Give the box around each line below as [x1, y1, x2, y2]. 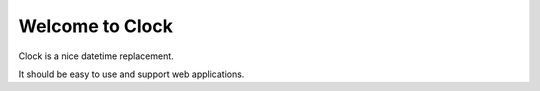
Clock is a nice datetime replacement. [18, 50, 174, 62]
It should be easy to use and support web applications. [18, 68, 245, 80]
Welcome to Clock [18, 15, 174, 37]
